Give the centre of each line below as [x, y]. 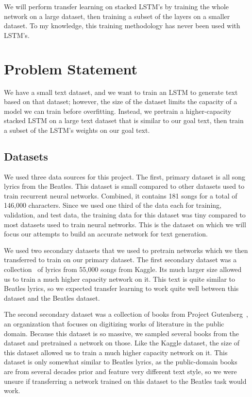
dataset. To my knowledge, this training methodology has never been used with [122, 26]
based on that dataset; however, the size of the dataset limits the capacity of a [121, 101]
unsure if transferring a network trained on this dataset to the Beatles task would [125, 381]
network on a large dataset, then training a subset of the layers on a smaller [117, 16]
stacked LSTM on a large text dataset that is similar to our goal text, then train [124, 120]
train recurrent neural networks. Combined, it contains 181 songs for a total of [121, 195]
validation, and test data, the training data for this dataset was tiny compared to [125, 215]
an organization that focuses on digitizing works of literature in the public [114, 323]
